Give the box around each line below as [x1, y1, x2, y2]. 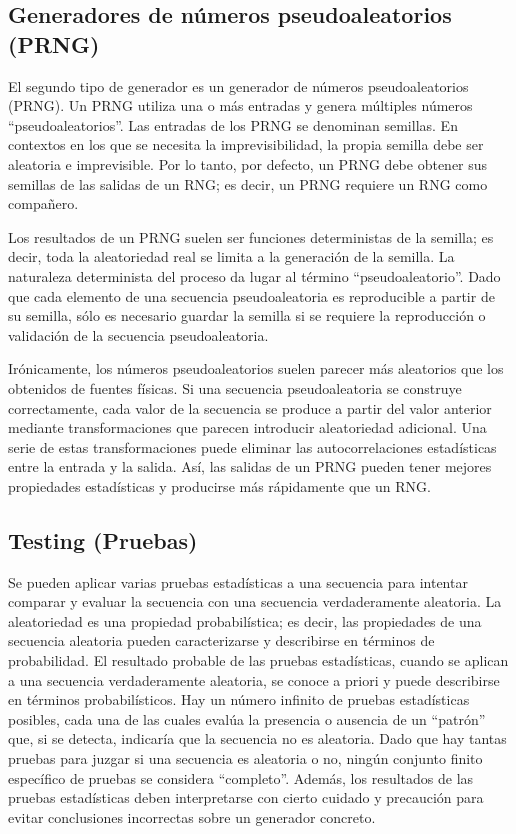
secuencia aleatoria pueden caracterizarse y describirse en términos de [8, 630, 435, 651]
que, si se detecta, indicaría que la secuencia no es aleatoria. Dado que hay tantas [8, 728, 507, 749]
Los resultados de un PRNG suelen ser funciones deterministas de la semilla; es [8, 226, 494, 247]
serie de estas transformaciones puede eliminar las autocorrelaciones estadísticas [8, 436, 497, 457]
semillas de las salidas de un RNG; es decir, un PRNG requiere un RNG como [8, 173, 488, 194]
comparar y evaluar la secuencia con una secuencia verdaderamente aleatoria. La [8, 591, 502, 612]
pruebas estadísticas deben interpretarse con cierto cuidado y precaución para [8, 787, 484, 808]
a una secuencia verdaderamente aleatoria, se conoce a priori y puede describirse [8, 669, 500, 690]
